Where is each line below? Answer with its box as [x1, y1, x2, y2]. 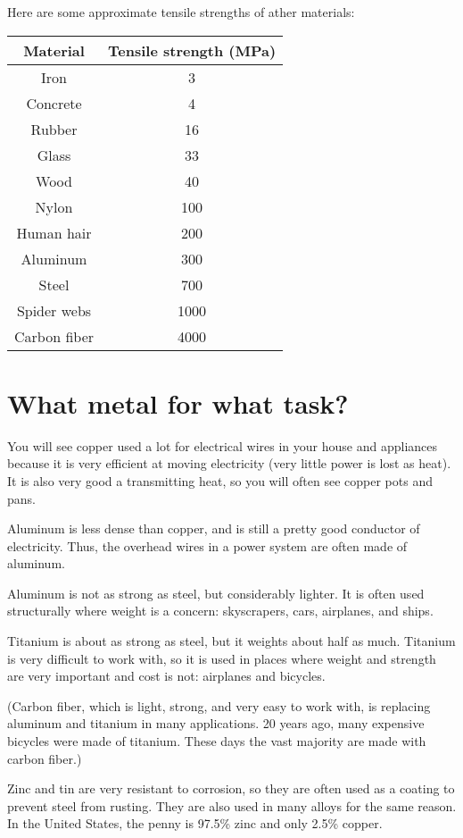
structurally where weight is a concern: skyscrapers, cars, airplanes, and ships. [7, 601, 434, 620]
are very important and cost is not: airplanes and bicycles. [7, 666, 326, 685]
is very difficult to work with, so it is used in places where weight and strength [7, 649, 436, 667]
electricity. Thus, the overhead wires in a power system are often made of [7, 536, 408, 555]
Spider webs [16, 299, 92, 321]
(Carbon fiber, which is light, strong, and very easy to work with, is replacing [7, 696, 431, 715]
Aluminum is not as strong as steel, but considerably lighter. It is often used [7, 583, 425, 602]
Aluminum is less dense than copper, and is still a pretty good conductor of [7, 519, 420, 538]
